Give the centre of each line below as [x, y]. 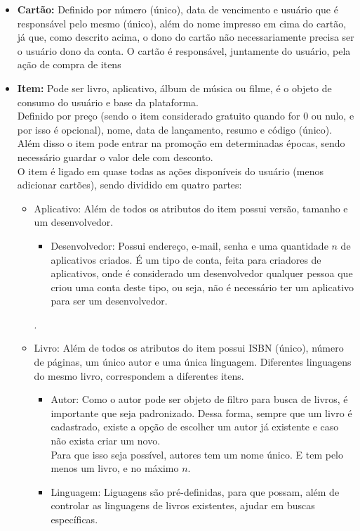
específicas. [74, 519]
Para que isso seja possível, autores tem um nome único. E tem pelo [197, 454]
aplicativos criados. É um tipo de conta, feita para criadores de [186, 259]
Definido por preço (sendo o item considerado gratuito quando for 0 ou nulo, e [186, 116]
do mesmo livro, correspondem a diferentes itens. [139, 375]
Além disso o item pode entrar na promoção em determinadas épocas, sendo [181, 143]
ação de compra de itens [69, 64]
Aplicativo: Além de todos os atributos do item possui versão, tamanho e [191, 208]
